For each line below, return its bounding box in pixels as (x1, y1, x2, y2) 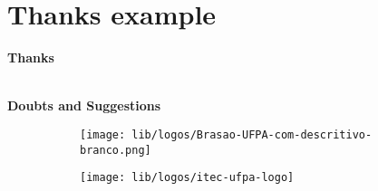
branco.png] (80, 143, 151, 157)
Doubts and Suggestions (7, 96, 161, 115)
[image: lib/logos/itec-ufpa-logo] (80, 171, 295, 185)
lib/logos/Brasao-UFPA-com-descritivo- (131, 128, 373, 141)
